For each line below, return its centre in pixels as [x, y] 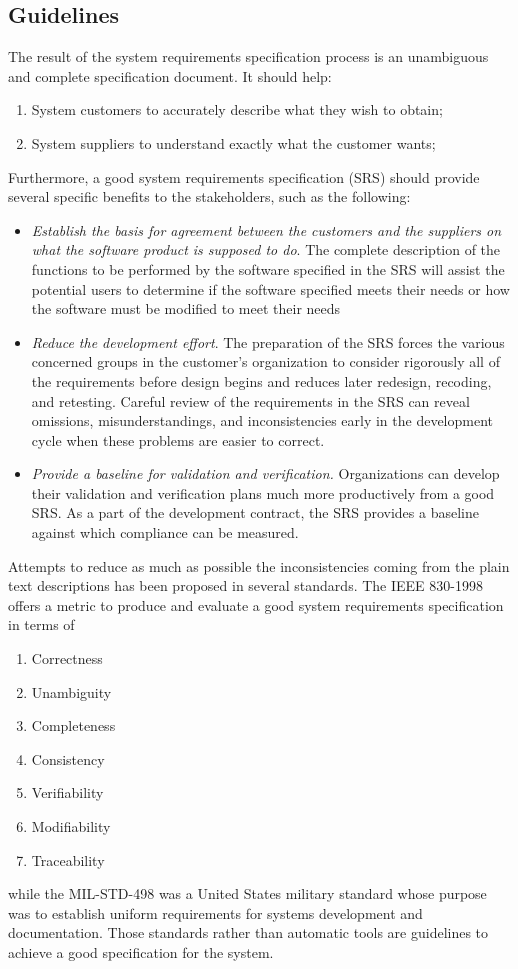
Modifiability [71, 826]
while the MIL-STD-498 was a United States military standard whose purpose [247, 893]
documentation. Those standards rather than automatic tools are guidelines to [248, 932]
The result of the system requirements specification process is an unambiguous [248, 56]
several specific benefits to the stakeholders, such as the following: [209, 196]
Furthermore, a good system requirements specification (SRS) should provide [244, 176]
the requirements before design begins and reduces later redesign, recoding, [261, 380]
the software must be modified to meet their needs [186, 308]
